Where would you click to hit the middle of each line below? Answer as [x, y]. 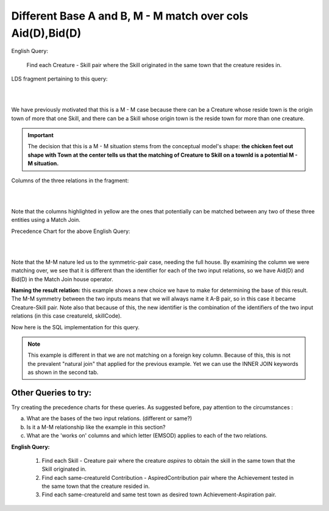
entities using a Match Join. [46, 220]
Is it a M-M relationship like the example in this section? [96, 427]
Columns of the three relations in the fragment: [70, 180]
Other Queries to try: [51, 392]
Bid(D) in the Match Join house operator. [62, 279]
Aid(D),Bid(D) [46, 33]
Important [41, 135]
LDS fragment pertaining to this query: [59, 79]
